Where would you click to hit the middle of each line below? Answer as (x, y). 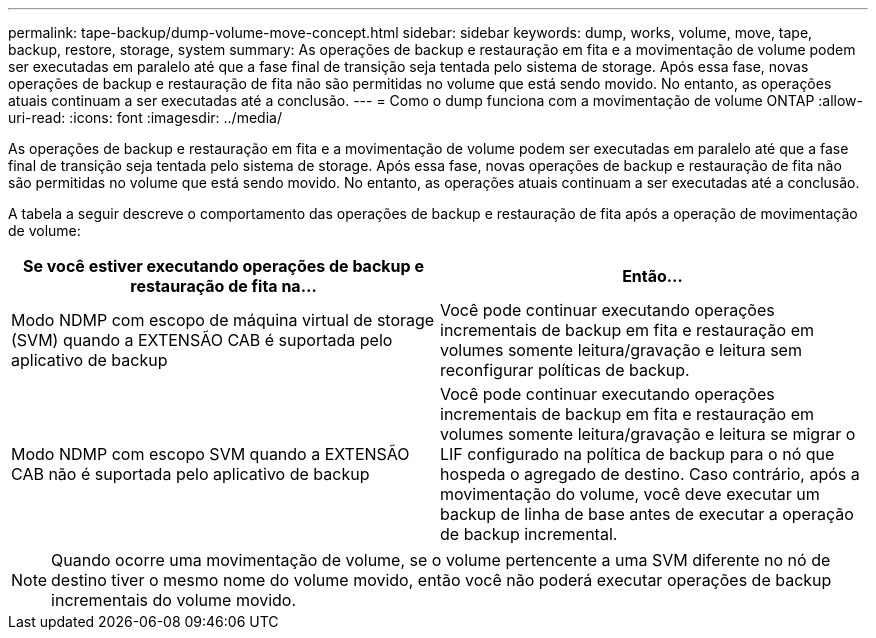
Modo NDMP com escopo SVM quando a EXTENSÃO (210, 454)
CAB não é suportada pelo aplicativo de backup (190, 474)
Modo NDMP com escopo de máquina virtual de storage (223, 320)
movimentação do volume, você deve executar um (630, 494)
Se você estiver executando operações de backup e (223, 266)
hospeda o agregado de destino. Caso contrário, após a (650, 474)
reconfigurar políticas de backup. (565, 370)
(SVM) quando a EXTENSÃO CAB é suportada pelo (202, 340)
